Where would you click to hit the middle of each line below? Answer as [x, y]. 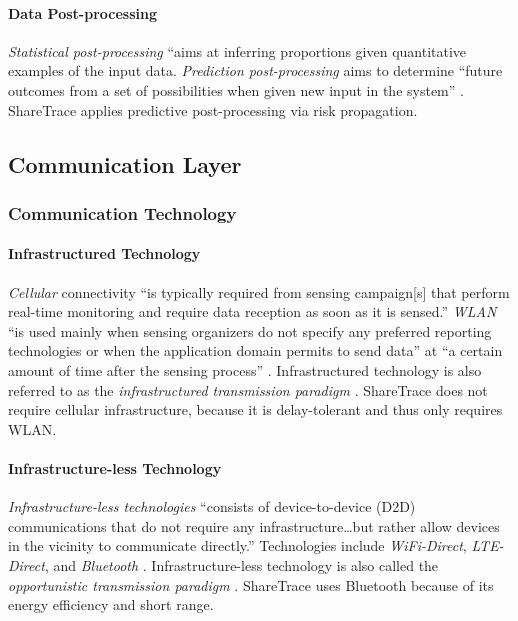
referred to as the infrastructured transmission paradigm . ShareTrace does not [248, 389]
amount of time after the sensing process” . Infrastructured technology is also [245, 369]
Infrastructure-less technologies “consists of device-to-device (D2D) [212, 506]
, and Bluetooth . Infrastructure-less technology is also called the [241, 564]
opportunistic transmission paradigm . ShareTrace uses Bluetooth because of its [251, 584]
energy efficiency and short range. [111, 604]
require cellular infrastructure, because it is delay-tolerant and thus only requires [255, 409]
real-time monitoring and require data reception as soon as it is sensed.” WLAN [252, 311]
